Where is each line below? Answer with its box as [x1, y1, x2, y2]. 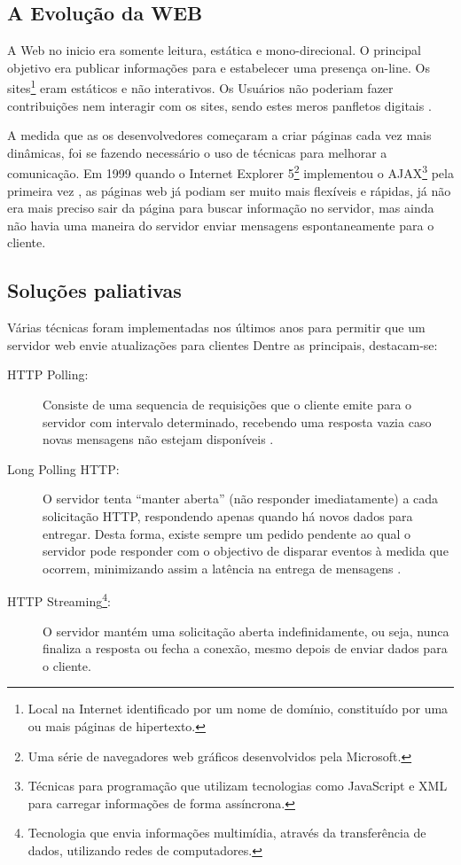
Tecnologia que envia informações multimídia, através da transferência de [27, 823, 426, 842]
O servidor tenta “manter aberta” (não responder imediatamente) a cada [43, 489, 439, 508]
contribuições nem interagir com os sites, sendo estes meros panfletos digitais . [7, 96, 432, 114]
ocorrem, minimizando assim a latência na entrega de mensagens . [43, 558, 402, 577]
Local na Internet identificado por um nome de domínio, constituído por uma [27, 699, 449, 718]
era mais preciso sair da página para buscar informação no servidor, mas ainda [7, 199, 434, 217]
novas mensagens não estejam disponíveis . [43, 430, 274, 448]
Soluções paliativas [7, 277, 182, 304]
